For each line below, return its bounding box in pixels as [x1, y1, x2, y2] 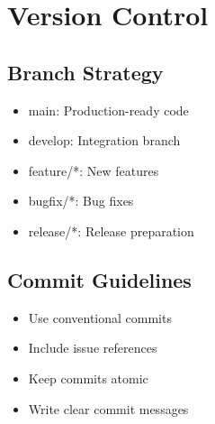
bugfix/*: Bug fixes [28, 191, 134, 210]
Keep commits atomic [28, 368, 148, 387]
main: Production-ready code [28, 100, 189, 119]
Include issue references [28, 338, 157, 357]
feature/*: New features [28, 161, 159, 180]
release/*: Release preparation [28, 221, 194, 240]
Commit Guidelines [7, 265, 192, 293]
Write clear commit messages [28, 399, 189, 418]
